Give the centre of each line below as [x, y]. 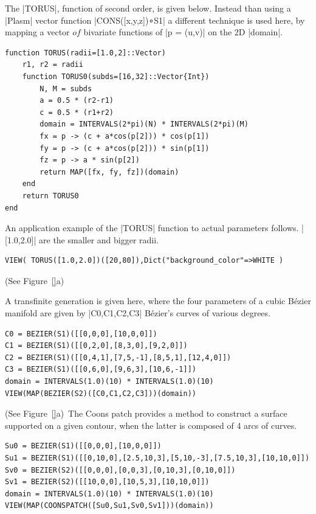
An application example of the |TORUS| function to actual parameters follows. [152, 228]
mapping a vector [37, 32]
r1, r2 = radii [53, 65]
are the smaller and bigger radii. [99, 239]
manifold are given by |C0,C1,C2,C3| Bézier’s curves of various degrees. [138, 313]
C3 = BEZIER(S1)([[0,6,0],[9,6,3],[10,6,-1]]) [101, 370]
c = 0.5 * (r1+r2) [77, 112]
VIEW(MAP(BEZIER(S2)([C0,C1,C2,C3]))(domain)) [101, 393]
